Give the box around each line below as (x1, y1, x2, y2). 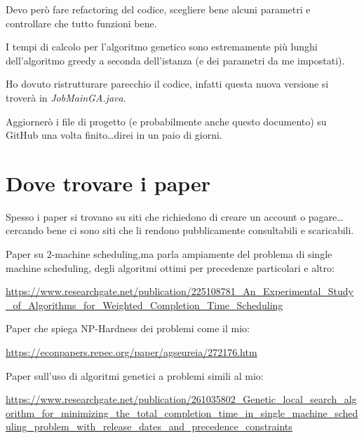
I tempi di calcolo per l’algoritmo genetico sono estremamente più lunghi (6, 39, 318, 54)
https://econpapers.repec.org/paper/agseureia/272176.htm (6, 345, 257, 360)
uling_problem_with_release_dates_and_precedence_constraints (6, 419, 292, 434)
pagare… (308, 209, 344, 224)
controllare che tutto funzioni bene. (6, 15, 157, 30)
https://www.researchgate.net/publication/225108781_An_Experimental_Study (6, 284, 353, 299)
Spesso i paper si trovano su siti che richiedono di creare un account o (6, 209, 306, 224)
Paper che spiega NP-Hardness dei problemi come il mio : (6, 321, 250, 336)
